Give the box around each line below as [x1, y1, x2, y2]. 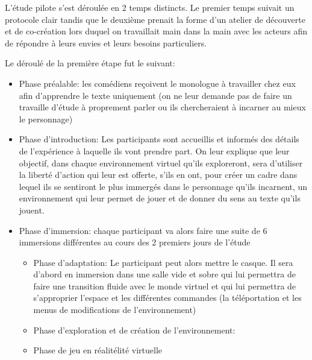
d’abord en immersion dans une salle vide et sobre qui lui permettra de [33, 268, 296, 280]
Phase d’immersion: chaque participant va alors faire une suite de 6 [19, 224, 267, 236]
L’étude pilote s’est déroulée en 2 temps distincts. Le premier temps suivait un [5, 1, 295, 13]
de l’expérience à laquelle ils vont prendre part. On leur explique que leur [19, 144, 290, 157]
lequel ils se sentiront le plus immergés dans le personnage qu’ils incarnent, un [19, 180, 308, 192]
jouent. [19, 203, 45, 216]
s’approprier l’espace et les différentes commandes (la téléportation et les [33, 291, 302, 304]
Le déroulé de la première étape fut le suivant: [5, 57, 175, 69]
